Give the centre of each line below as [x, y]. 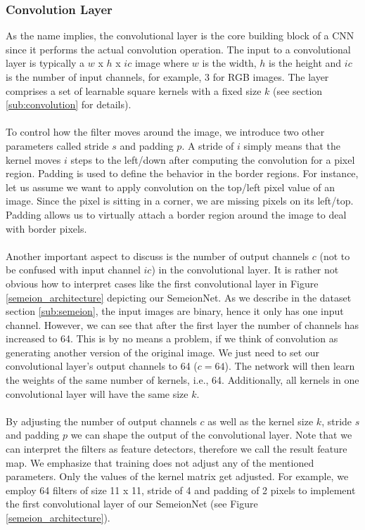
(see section [298, 90]
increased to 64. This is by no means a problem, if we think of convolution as [172, 338]
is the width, [229, 63]
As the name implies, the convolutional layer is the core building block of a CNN [180, 35]
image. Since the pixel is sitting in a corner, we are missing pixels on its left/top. [180, 201]
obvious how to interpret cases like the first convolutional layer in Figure [162, 283]
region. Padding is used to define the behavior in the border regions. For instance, [182, 173]
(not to [335, 256]
